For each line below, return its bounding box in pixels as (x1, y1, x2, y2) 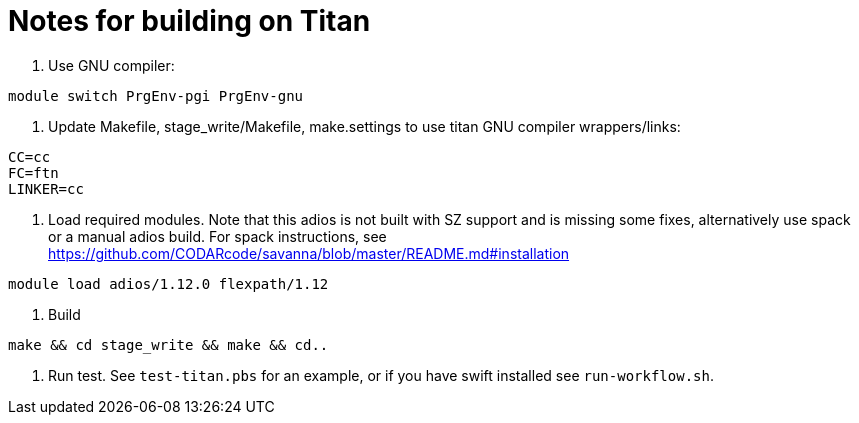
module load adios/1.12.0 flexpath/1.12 (8, 275, 329, 292)
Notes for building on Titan (8, 4, 371, 38)
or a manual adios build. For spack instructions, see (48, 227, 387, 245)
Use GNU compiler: (48, 56, 175, 74)
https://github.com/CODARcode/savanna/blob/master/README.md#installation (48, 244, 570, 262)
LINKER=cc (8, 180, 84, 197)
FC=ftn (8, 164, 59, 181)
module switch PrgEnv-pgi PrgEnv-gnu (8, 87, 304, 104)
